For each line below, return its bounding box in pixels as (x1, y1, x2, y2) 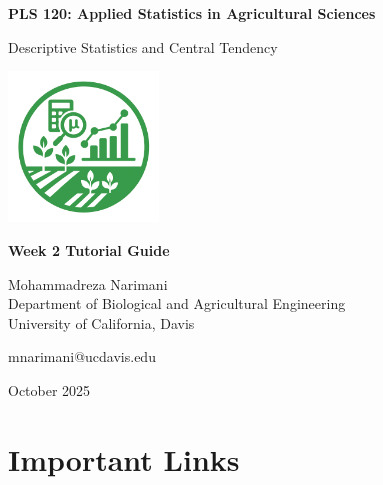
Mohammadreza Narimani (8, 273, 168, 294)
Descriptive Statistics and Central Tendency (8, 36, 278, 57)
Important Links (8, 438, 240, 479)
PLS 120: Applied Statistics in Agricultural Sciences (8, 3, 376, 23)
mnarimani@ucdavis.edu (8, 346, 156, 367)
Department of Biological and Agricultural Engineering (8, 293, 346, 314)
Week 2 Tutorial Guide (8, 239, 170, 260)
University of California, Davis (8, 312, 195, 333)
